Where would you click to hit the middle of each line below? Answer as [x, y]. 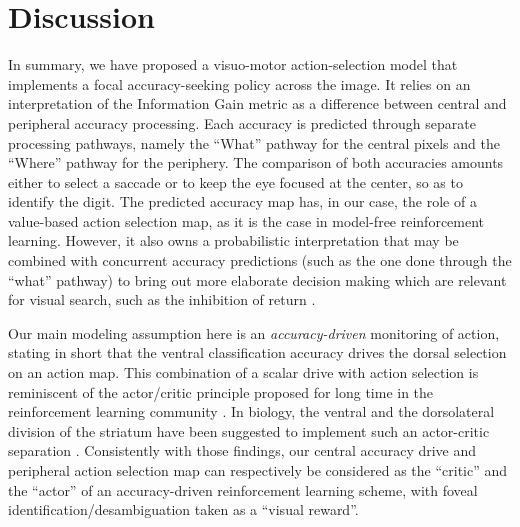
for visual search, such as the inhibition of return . [162, 299]
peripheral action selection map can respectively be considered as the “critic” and [258, 470]
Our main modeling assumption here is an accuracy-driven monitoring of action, [254, 332]
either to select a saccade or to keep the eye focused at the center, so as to [235, 181]
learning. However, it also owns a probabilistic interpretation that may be [233, 240]
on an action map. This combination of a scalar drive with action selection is [243, 372]
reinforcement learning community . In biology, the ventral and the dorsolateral [251, 411]
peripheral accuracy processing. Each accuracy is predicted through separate [242, 122]
